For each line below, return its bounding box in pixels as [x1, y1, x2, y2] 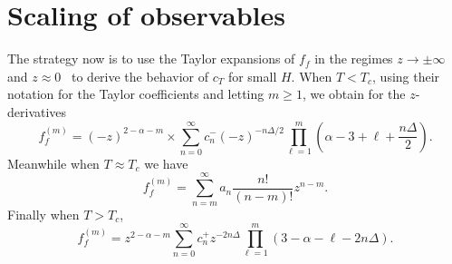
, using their [372, 66, 440, 85]
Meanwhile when [7, 153, 100, 172]
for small [227, 66, 277, 85]
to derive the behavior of [71, 66, 208, 85]
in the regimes [314, 49, 393, 68]
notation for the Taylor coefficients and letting [7, 84, 264, 103]
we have [144, 153, 188, 172]
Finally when [7, 204, 80, 223]
